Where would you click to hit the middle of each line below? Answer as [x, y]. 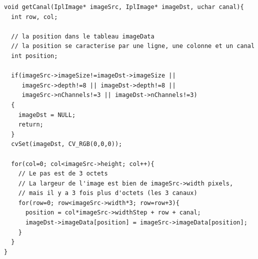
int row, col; [34, 17]
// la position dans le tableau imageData [83, 36]
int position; [34, 56]
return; [31, 125]
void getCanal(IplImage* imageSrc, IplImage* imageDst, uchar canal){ [124, 7]
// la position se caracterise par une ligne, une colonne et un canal [133, 46]
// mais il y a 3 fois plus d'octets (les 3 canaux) [108, 193]
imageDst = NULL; [47, 115]
